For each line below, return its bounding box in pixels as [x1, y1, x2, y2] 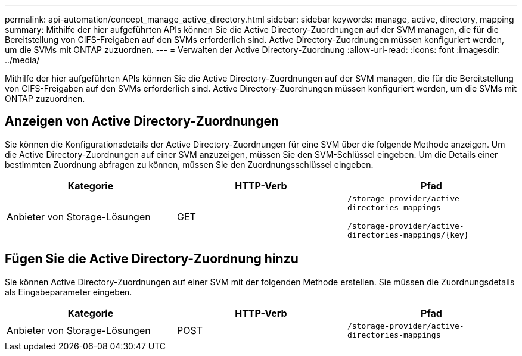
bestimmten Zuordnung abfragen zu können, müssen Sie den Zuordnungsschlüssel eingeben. [5, 159, 374, 170]
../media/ [5, 55, 40, 65]
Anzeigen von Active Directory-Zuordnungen [5, 114, 279, 129]
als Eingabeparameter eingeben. [5, 286, 132, 297]
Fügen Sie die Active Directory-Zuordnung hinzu [5, 251, 299, 267]
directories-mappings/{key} [347, 230, 469, 239]
